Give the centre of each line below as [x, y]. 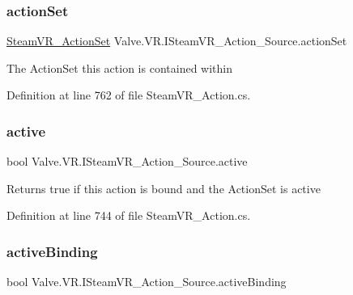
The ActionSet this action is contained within [119, 67]
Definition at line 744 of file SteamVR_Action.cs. [129, 215]
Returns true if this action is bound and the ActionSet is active [164, 188]
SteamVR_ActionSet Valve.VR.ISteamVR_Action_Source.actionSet [177, 41]
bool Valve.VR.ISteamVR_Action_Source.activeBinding [147, 282]
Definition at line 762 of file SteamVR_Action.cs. [129, 95]
